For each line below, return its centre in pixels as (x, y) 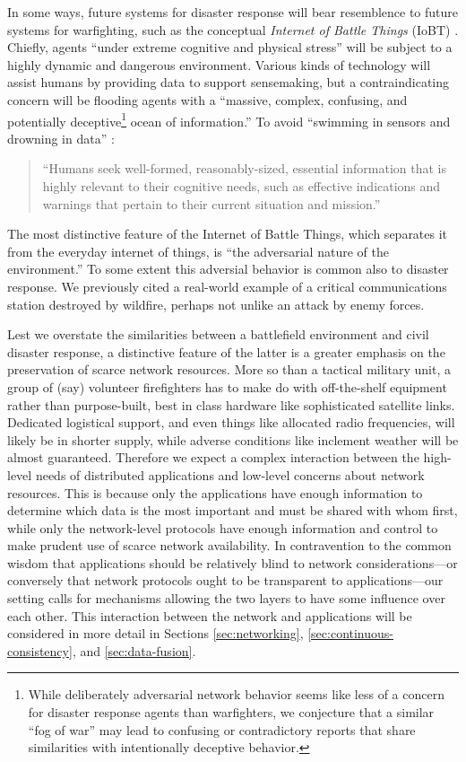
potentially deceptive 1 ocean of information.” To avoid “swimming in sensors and (229, 119)
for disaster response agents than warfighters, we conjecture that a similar (231, 712)
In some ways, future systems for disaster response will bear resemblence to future (233, 12)
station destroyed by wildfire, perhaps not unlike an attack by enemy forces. (216, 304)
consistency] (40, 650)
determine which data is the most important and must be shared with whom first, (233, 510)
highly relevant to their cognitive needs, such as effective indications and (242, 186)
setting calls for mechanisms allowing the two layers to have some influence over (226, 598)
